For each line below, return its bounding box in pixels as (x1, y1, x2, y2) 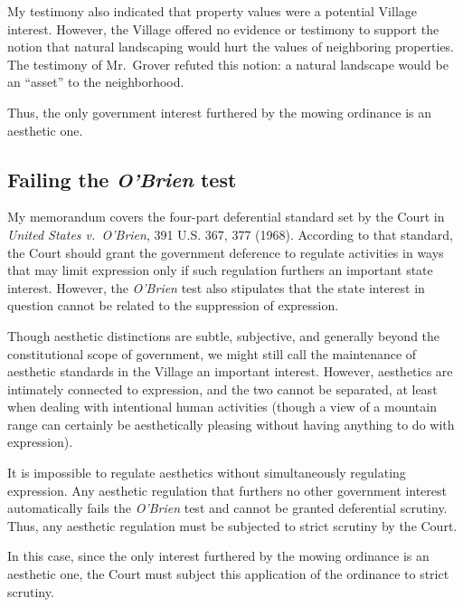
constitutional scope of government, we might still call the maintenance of (7, 344, 417, 363)
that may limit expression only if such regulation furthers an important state (7, 261, 433, 280)
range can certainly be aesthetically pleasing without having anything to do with (7, 414, 455, 433)
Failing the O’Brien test (7, 165, 237, 193)
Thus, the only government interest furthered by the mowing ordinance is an (7, 102, 432, 121)
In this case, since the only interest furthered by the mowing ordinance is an (7, 546, 430, 565)
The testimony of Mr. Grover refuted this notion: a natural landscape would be (7, 54, 449, 73)
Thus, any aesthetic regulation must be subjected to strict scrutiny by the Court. (7, 516, 458, 535)
